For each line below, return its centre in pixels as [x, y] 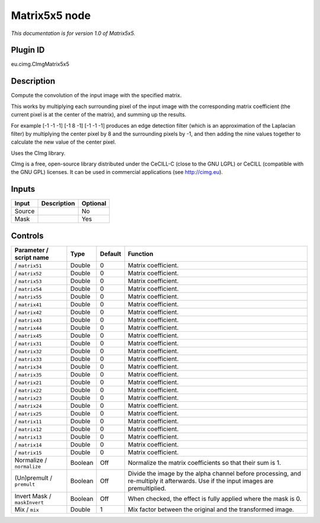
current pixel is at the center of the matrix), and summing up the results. [99, 115]
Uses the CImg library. [38, 153]
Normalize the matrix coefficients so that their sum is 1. [204, 463]
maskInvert [29, 503]
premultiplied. [147, 488]
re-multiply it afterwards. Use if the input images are [201, 481]
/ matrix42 [28, 312]
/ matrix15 [28, 452]
